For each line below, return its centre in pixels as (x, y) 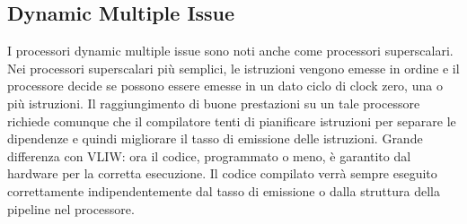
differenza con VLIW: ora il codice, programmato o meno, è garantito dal (209, 155)
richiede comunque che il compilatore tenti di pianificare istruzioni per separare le (232, 121)
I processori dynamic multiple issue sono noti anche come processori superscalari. (230, 51)
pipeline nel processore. (71, 208)
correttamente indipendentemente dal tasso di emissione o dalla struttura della (224, 190)
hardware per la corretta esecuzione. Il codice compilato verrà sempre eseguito (222, 173)
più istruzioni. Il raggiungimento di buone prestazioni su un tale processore (214, 103)
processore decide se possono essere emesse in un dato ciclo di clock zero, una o (225, 86)
